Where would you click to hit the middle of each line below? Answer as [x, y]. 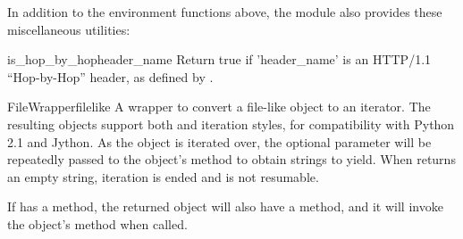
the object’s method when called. [97, 223]
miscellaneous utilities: [69, 29]
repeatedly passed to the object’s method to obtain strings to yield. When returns [231, 159]
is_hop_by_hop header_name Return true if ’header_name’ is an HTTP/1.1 [219, 59]
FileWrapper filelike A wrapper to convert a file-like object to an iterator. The [219, 107]
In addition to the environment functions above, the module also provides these [225, 12]
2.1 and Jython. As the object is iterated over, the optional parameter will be [219, 141]
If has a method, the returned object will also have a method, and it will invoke [225, 206]
